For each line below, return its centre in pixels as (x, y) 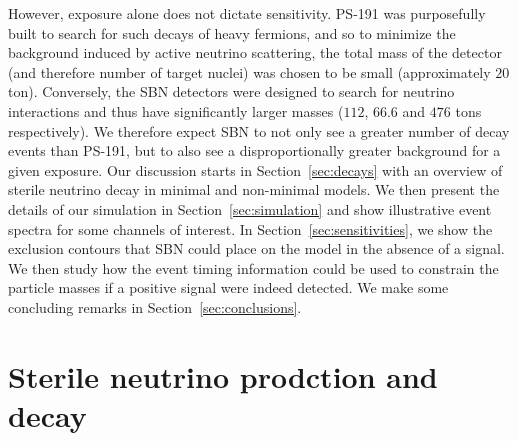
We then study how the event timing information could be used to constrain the (253, 267)
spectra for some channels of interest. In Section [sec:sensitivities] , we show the (250, 228)
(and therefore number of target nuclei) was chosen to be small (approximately (249, 71)
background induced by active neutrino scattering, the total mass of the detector (255, 52)
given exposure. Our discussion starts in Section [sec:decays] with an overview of (255, 169)
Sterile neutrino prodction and (223, 375)
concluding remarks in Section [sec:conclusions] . (155, 306)
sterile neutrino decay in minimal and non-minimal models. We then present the (254, 189)
